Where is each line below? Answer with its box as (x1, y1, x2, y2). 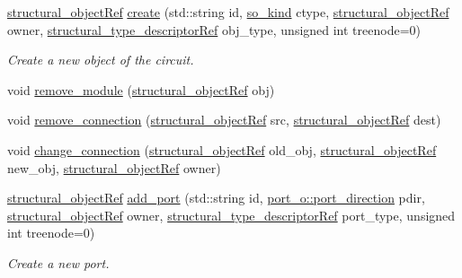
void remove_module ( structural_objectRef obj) (7, 80, 275, 99)
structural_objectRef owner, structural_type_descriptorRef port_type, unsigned (7, 205, 456, 224)
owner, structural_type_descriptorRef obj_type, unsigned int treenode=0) (7, 20, 422, 39)
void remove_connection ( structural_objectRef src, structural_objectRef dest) (7, 110, 441, 129)
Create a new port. (7, 253, 110, 272)
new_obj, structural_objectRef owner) (7, 158, 221, 177)
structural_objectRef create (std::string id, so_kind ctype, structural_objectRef (7, 3, 449, 21)
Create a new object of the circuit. (7, 50, 194, 69)
